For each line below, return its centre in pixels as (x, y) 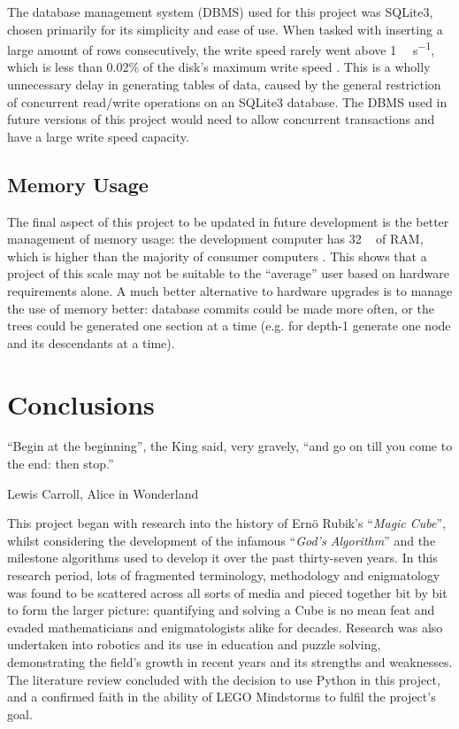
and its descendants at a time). (91, 342)
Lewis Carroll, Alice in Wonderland (103, 493)
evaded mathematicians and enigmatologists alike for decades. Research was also (225, 627)
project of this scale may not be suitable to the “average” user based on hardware (228, 273)
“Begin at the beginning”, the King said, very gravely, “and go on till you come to (230, 446)
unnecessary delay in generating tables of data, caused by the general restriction (224, 85)
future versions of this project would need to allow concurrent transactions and (221, 119)
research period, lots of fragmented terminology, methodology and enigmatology (224, 575)
